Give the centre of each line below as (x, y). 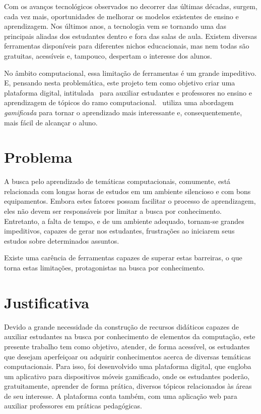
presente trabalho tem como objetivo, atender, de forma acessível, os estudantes (127, 346)
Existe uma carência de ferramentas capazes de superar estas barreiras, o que (123, 258)
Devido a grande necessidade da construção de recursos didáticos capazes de (121, 326)
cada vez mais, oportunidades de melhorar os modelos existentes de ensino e (121, 16)
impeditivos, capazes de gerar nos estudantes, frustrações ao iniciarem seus (119, 231)
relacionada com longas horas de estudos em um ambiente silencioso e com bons (127, 191)
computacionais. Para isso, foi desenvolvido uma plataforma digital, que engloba (128, 366)
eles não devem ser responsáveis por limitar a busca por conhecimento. (113, 211)
